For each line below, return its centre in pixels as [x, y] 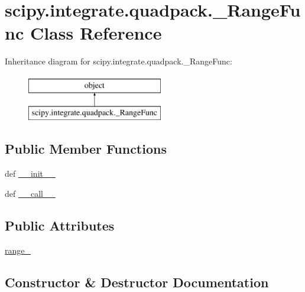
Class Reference [96, 33]
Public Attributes [60, 225]
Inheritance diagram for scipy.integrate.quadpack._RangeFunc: [119, 61]
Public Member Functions [86, 149]
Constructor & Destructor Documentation [137, 282]
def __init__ [30, 173]
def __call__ [30, 193]
